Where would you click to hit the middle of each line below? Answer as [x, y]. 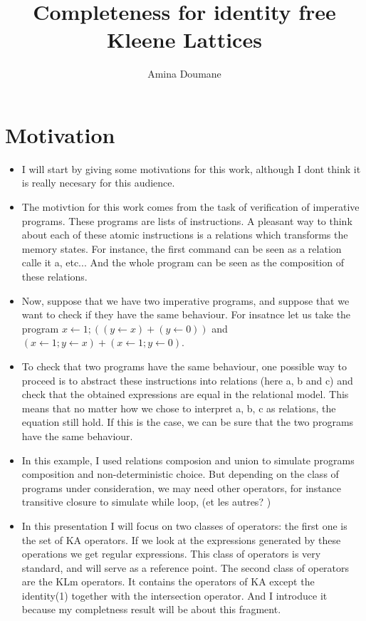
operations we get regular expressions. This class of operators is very [171, 554]
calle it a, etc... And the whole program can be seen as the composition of [183, 262]
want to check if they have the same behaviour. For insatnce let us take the [186, 314]
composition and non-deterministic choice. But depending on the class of [180, 474]
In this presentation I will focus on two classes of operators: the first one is [184, 525]
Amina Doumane [184, 74]
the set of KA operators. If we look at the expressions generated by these [181, 539]
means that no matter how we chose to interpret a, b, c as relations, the [179, 408]
